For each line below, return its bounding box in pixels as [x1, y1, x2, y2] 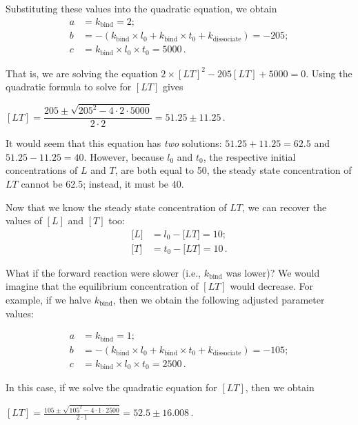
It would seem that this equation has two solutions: [6, 136, 222, 150]
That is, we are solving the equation [6, 66, 158, 80]
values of [6, 213, 42, 228]
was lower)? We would [226, 265, 320, 279]
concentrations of [6, 163, 78, 177]
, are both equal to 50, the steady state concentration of [115, 163, 352, 177]
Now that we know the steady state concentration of [6, 199, 227, 214]
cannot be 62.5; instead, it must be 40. [21, 176, 184, 190]
